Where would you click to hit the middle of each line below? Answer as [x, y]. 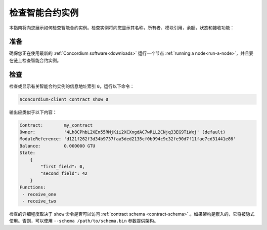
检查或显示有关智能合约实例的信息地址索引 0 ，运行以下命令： [72, 86]
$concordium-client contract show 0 [64, 99]
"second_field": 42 [64, 173]
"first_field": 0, [63, 167]
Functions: [33, 187]
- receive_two [39, 201]
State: [27, 153]
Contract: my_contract [56, 125]
